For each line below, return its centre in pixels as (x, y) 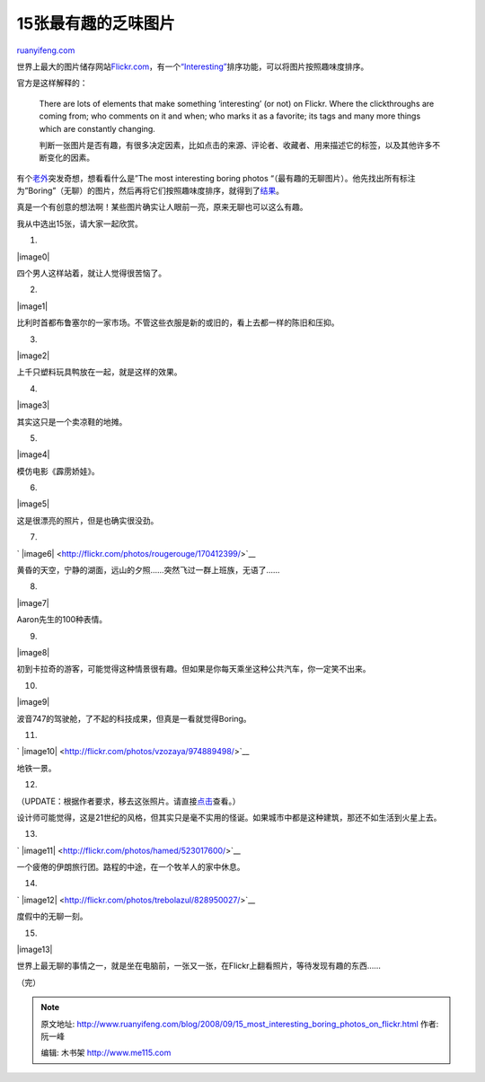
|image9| (33, 702)
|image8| (33, 652)
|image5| (33, 504)
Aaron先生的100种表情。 (62, 620)
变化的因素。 (70, 158)
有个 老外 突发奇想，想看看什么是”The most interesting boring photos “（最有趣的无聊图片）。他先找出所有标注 (216, 178)
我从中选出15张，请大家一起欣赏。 (79, 224)
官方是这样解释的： (52, 83)
